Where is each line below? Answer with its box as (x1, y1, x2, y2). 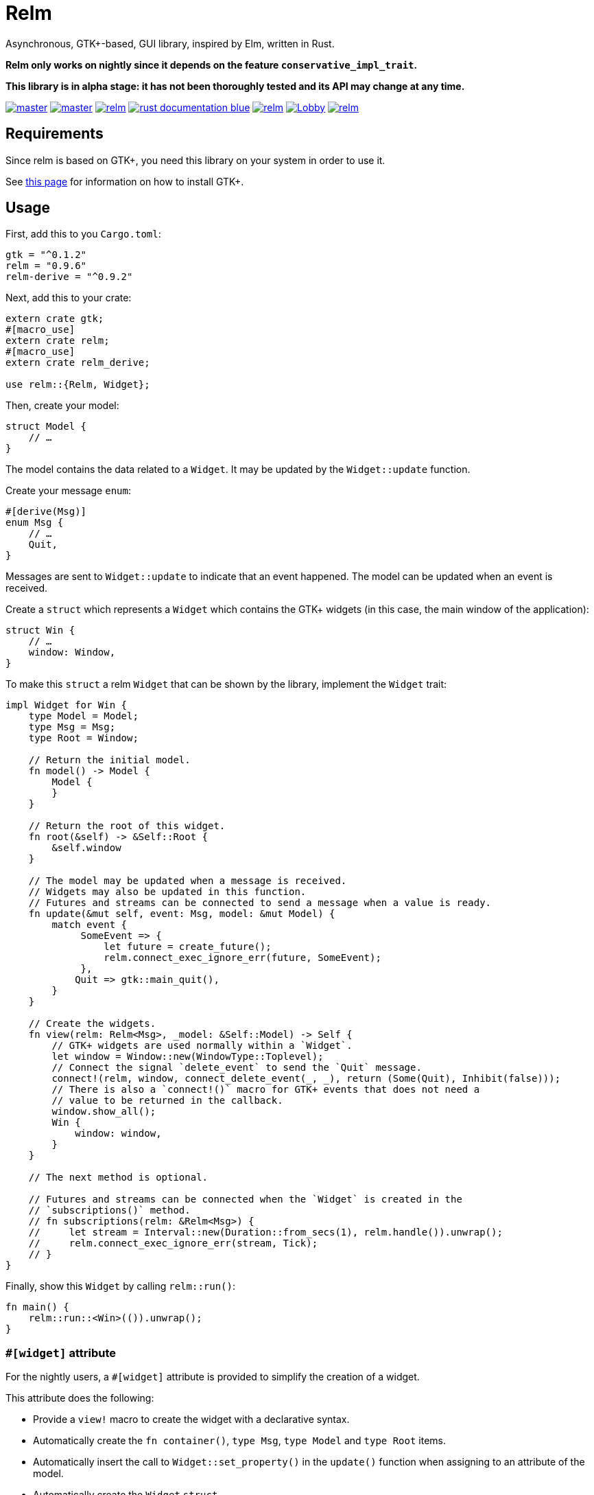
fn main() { (5, 1301, 69, 1313)
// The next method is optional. (28, 1172, 209, 1183)
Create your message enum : (5, 485, 131, 497)
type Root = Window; (28, 732, 139, 744)
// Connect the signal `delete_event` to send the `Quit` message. (51, 1062, 422, 1074)
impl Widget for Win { (5, 699, 128, 711)
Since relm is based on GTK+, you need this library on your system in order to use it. (5, 154, 385, 166)
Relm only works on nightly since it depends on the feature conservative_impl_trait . (5, 58, 418, 71)
